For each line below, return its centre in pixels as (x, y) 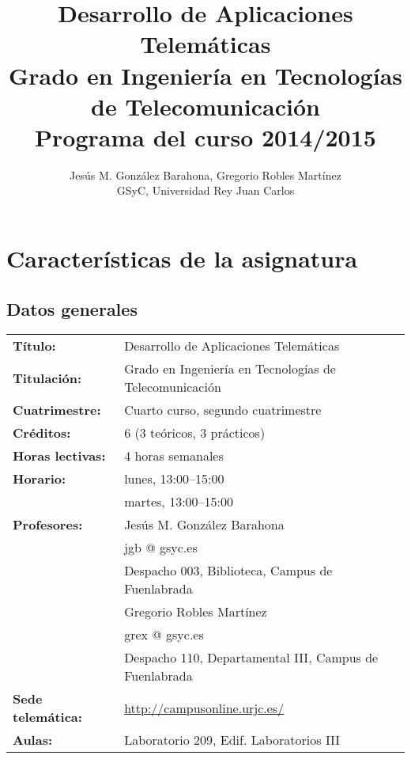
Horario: (40, 479)
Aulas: (33, 740)
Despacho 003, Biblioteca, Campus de (228, 571)
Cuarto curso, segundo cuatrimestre (223, 410)
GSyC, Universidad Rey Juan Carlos (205, 190)
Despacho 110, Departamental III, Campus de (251, 658)
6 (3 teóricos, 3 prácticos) (195, 433)
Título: (34, 346)
